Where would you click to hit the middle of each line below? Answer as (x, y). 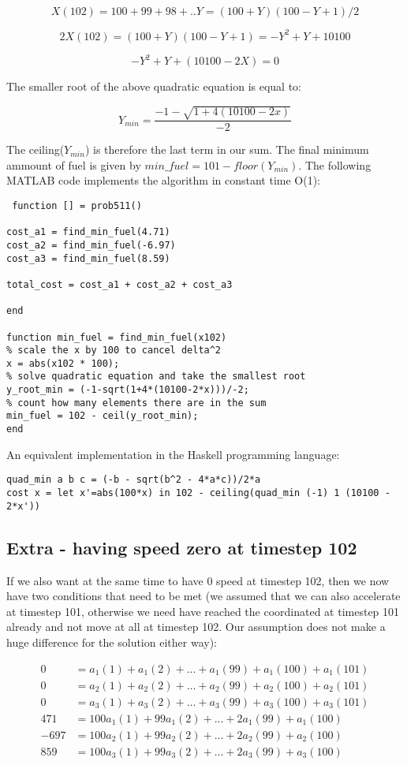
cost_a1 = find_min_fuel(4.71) (88, 232)
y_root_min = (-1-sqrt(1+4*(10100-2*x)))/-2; (128, 390)
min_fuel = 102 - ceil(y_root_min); (103, 416)
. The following (335, 164)
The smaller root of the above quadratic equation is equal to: (154, 86)
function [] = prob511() (77, 205)
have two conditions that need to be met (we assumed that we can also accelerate (203, 596)
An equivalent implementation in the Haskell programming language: (173, 454)
